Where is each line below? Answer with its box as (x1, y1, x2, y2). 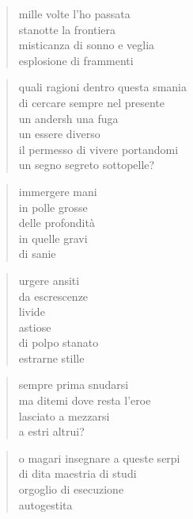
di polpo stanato (18, 334, 99, 351)
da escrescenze (18, 287, 89, 304)
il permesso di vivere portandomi (18, 140, 179, 157)
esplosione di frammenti (18, 52, 134, 68)
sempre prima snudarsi (18, 376, 129, 393)
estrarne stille (18, 349, 85, 366)
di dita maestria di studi (18, 465, 137, 482)
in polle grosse (18, 198, 88, 215)
